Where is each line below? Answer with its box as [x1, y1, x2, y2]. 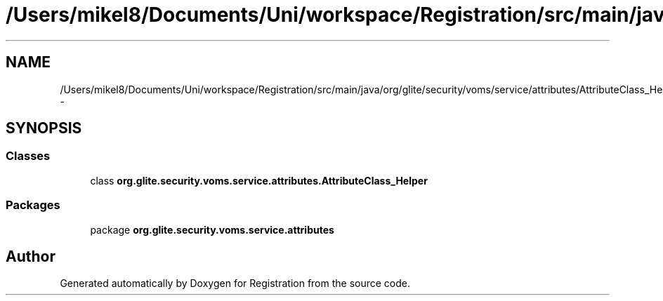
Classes [6, 149, 51, 163]
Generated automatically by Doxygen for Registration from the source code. [60, 277, 411, 290]
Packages [6, 198, 60, 213]
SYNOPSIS [6, 119, 82, 138]
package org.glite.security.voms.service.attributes [90, 223, 334, 236]
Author [6, 247, 55, 265]
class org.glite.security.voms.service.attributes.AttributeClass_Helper [90, 174, 428, 187]
